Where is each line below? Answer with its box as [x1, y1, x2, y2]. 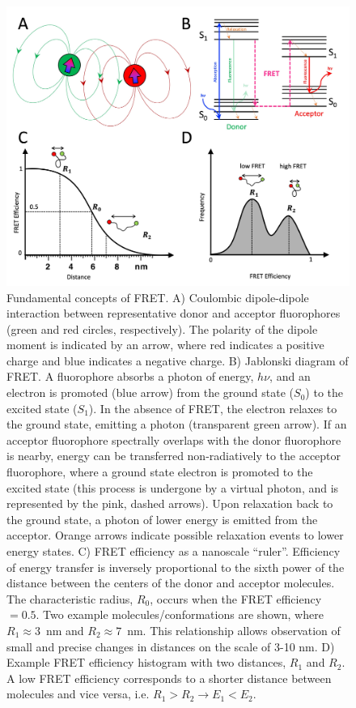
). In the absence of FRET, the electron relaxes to [88, 399, 337, 416]
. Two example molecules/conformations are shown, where [36, 606, 324, 623]
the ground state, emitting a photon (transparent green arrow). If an [6, 416, 347, 433]
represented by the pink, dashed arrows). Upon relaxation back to [6, 495, 333, 512]
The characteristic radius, [6, 590, 133, 607]
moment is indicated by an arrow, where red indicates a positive [6, 336, 324, 353]
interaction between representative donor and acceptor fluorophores [6, 305, 341, 322]
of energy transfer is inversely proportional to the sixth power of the [6, 558, 345, 575]
